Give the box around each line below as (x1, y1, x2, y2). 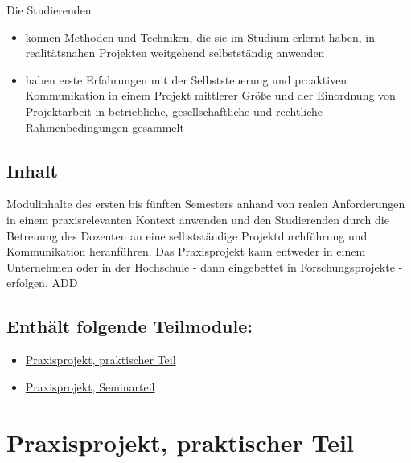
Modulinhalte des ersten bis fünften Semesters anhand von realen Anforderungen (6, 195, 405, 212)
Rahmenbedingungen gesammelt (25, 118, 184, 135)
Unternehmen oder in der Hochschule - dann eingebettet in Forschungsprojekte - (6, 258, 403, 275)
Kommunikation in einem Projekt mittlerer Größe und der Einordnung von (25, 87, 396, 104)
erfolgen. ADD (6, 274, 78, 291)
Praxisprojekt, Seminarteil (25, 378, 155, 395)
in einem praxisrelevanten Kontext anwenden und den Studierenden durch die (6, 211, 389, 227)
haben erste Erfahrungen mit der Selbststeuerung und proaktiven (25, 71, 347, 88)
